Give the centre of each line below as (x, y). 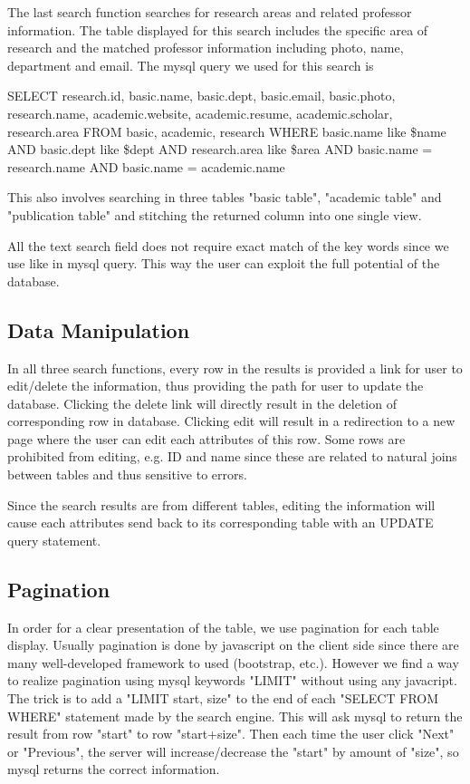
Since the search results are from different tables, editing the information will (221, 504)
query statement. (54, 540)
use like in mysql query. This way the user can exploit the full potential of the (224, 263)
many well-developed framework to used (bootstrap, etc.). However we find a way (233, 662)
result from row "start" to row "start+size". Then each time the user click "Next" (231, 734)
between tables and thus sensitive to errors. (127, 474)
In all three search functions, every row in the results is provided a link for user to (235, 368)
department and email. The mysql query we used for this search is (191, 65)
